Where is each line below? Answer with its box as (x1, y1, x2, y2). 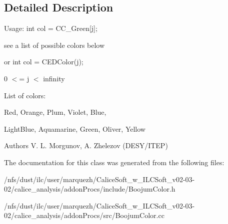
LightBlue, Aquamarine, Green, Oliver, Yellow (4, 123, 145, 134)
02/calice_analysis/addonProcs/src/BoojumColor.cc (4, 210, 164, 221)
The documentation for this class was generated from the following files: (4, 157, 224, 167)
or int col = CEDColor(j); (4, 56, 83, 67)
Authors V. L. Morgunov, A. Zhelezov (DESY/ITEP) (4, 140, 168, 151)
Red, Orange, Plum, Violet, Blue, (4, 107, 106, 117)
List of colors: (4, 90, 46, 100)
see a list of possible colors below (4, 39, 105, 50)
